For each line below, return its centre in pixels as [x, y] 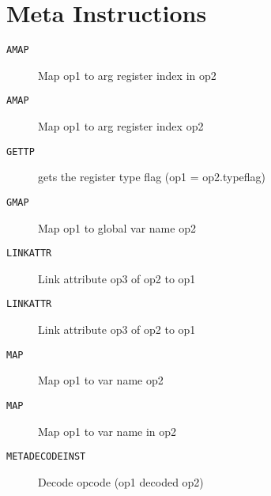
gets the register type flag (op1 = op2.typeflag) [152, 177]
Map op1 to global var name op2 [117, 227]
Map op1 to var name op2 [101, 380]
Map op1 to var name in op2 [107, 431]
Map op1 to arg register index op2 [121, 126]
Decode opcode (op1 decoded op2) [121, 481]
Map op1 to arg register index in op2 [127, 75]
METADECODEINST [46, 457]
